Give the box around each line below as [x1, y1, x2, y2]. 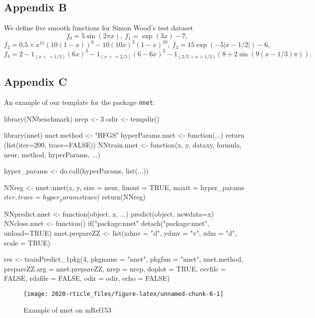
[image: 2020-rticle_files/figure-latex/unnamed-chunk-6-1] [24, 291, 224, 298]
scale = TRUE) [4, 237, 50, 247]
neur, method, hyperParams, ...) [4, 149, 100, 159]
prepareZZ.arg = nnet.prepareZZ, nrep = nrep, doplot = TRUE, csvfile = [4, 263, 226, 273]
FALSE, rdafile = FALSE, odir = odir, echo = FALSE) [4, 273, 170, 283]
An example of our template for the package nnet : [4, 97, 155, 107]
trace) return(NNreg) [82, 192, 145, 202]
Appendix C [4, 74, 67, 89]
